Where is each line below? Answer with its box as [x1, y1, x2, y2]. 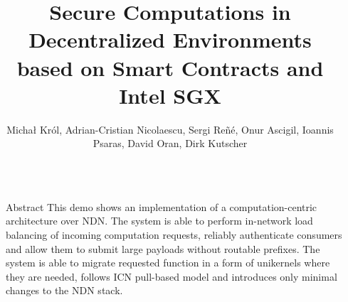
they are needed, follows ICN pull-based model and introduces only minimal [6, 269, 337, 284]
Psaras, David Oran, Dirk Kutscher [93, 136, 248, 151]
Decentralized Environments [28, 25, 312, 54]
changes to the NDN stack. [6, 283, 123, 298]
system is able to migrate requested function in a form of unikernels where [6, 255, 330, 270]
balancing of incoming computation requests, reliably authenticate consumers [6, 227, 342, 242]
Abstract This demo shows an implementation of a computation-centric [6, 199, 317, 214]
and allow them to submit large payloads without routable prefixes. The [6, 241, 320, 256]
